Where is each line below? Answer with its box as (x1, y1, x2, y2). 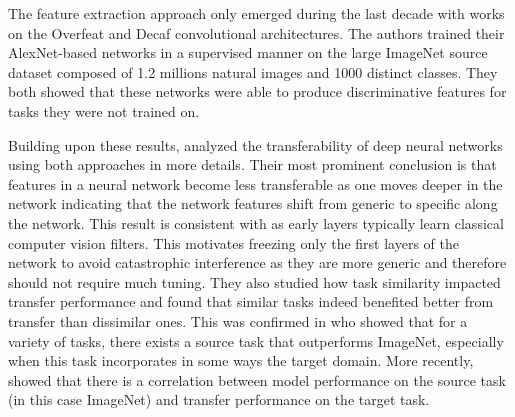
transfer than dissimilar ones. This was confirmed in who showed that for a (8, 310, 468, 331)
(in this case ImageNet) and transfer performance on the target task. (8, 389, 430, 410)
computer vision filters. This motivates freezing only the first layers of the (8, 232, 459, 253)
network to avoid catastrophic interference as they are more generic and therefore (8, 252, 507, 273)
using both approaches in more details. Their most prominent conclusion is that (8, 154, 497, 175)
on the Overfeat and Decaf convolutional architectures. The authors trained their (8, 22, 505, 43)
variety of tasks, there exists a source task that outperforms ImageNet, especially (8, 330, 504, 351)
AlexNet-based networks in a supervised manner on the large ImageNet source (8, 42, 488, 63)
